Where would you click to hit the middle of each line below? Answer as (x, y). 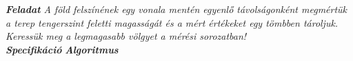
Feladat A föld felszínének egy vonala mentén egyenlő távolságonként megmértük (176, 9)
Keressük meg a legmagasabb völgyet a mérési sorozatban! (126, 36)
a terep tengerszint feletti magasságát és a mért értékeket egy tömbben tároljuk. (172, 22)
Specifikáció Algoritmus (62, 49)
